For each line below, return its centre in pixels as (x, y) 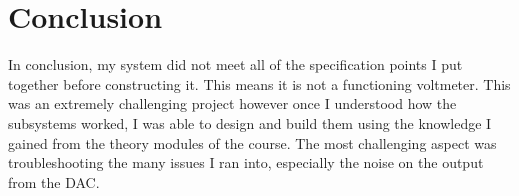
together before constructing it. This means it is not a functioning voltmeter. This (259, 83)
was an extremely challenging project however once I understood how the (232, 103)
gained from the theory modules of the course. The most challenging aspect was (252, 142)
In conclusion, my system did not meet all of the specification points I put (235, 64)
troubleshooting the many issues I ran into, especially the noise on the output (246, 162)
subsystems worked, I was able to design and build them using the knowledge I (250, 122)
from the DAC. (54, 181)
